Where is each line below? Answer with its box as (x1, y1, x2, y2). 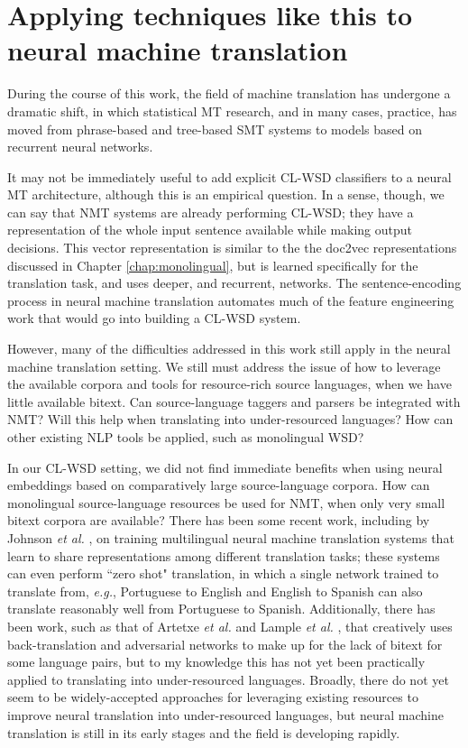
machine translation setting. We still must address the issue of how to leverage (7, 356, 441, 375)
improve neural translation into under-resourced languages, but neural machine (7, 705, 444, 724)
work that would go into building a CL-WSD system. (7, 309, 301, 328)
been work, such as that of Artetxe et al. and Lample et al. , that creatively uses (7, 616, 453, 635)
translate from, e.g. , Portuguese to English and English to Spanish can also (7, 581, 423, 600)
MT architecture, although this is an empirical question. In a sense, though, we (7, 185, 445, 204)
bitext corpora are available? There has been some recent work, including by (7, 511, 430, 530)
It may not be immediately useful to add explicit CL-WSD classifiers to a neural (7, 167, 452, 186)
